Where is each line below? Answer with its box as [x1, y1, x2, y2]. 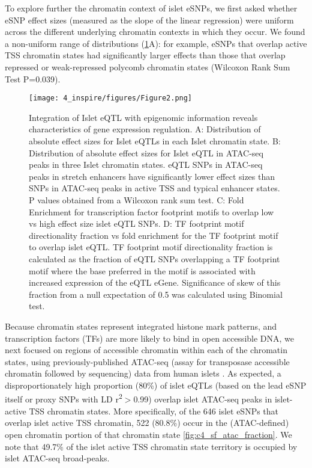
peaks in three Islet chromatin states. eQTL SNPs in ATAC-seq [29, 158, 263, 171]
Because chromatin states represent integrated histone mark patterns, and [5, 319, 277, 332]
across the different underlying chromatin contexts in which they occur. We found [5, 25, 305, 38]
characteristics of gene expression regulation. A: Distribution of [29, 123, 261, 135]
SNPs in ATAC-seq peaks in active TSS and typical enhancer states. [29, 182, 280, 194]
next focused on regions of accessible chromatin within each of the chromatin [5, 343, 287, 356]
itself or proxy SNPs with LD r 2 [5, 391, 122, 405]
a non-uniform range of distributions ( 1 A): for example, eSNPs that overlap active [5, 37, 307, 49]
